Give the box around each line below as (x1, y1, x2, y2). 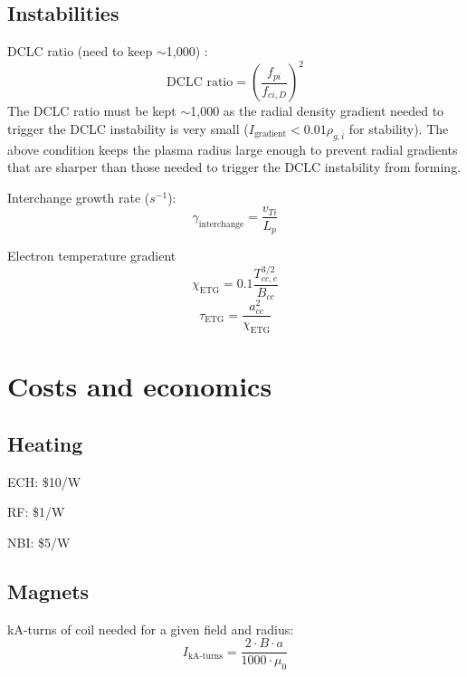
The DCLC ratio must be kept (7, 101, 176, 120)
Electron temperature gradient (7, 245, 176, 264)
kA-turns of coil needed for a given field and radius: (7, 619, 294, 638)
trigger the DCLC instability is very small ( (7, 119, 249, 138)
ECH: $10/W (7, 472, 81, 491)
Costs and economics (7, 367, 272, 405)
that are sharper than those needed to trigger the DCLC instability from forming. (7, 157, 462, 176)
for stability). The (348, 119, 449, 138)
